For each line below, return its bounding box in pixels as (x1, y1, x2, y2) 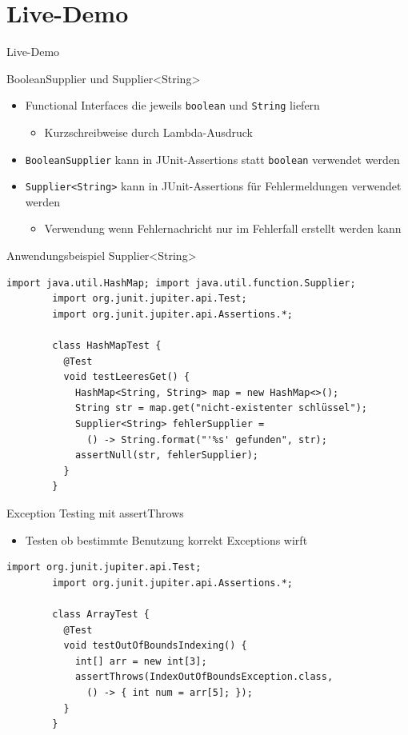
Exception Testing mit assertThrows (6, 504, 184, 521)
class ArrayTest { (52, 608, 150, 620)
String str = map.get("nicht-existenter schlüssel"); (74, 402, 368, 414)
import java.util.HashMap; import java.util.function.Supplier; (6, 277, 356, 289)
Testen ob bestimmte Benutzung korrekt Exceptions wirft (25, 531, 308, 548)
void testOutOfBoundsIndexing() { (63, 640, 247, 652)
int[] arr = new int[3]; (74, 655, 207, 667)
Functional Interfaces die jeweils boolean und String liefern (25, 97, 320, 114)
